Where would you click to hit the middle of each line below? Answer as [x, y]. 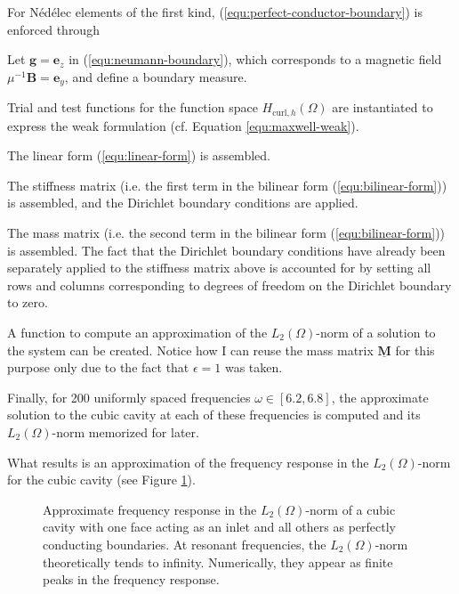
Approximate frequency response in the [150, 509]
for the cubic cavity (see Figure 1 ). [101, 480]
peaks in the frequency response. [131, 579]
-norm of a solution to [376, 333]
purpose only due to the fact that [98, 367]
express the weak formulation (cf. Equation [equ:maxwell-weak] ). [183, 125]
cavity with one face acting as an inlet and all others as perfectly [219, 527]
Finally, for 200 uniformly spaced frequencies [129, 397]
